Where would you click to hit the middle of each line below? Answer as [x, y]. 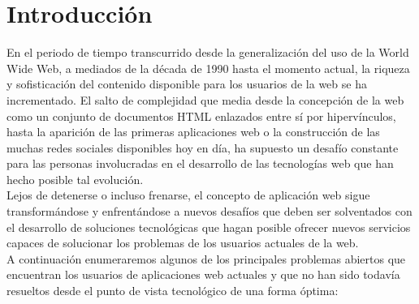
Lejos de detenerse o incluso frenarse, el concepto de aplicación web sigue [188, 195]
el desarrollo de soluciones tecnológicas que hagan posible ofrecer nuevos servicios [209, 227]
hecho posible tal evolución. [75, 179]
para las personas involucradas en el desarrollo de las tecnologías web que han [200, 163]
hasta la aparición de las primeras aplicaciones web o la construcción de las [193, 132]
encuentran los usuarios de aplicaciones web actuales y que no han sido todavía [203, 274]
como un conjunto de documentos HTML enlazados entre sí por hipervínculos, [201, 116]
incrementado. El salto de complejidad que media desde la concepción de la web [205, 99]
